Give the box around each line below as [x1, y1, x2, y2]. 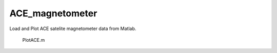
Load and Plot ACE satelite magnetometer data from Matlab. [9, 25, 136, 32]
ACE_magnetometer [9, 8, 97, 19]
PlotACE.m [22, 37, 45, 43]
